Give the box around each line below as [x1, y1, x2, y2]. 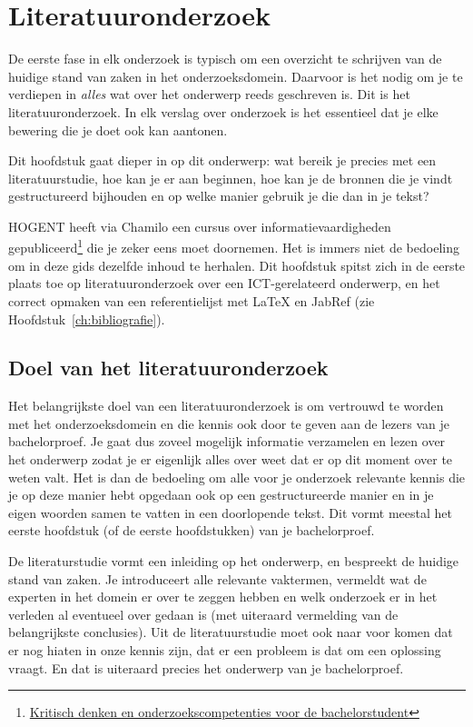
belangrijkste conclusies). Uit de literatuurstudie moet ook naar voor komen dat [8, 622, 453, 642]
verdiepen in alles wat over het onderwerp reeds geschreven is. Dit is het [8, 85, 410, 104]
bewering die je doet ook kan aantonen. [8, 120, 228, 139]
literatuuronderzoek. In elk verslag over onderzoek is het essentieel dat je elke [8, 102, 439, 121]
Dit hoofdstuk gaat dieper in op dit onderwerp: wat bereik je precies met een [8, 151, 437, 170]
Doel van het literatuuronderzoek [8, 354, 329, 382]
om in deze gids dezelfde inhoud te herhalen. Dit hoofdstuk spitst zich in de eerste [8, 255, 466, 274]
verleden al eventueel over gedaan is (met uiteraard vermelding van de [8, 604, 399, 623]
